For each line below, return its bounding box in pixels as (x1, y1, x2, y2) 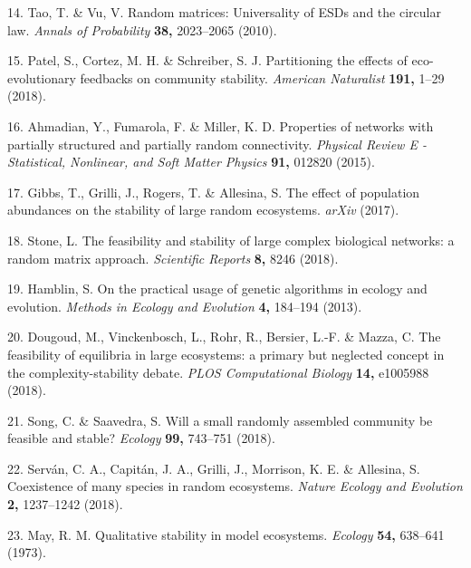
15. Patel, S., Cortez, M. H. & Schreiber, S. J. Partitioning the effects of (7, 51, 408, 70)
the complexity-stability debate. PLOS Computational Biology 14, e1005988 (7, 362, 429, 381)
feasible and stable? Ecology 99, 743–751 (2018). (7, 428, 275, 448)
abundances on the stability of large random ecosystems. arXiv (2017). (7, 200, 399, 219)
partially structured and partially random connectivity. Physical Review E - (7, 134, 427, 153)
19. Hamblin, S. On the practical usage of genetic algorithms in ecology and (7, 279, 428, 298)
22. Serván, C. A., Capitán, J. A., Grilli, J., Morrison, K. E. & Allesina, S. (7, 458, 420, 477)
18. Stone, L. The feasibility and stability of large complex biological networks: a (7, 230, 455, 249)
